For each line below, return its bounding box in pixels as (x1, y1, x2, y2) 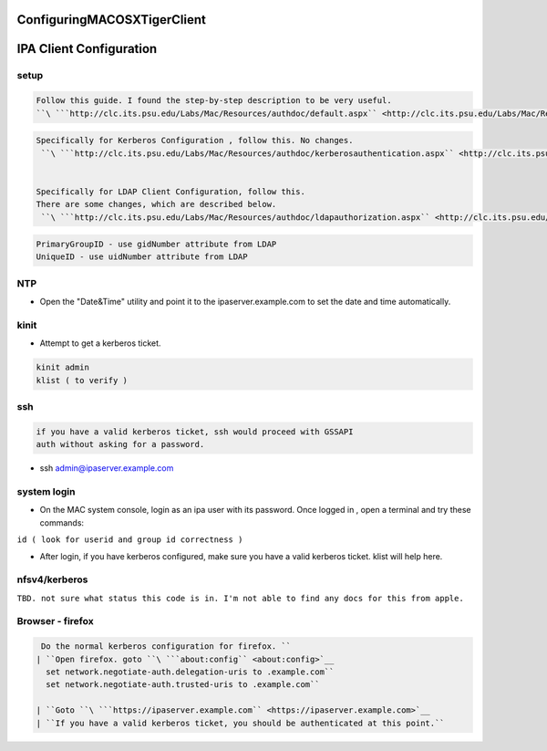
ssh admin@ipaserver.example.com (39, 463, 174, 474)
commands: (39, 516, 85, 528)
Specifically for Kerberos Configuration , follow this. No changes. (36, 135, 354, 146)
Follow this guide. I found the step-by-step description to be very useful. (36, 96, 392, 106)
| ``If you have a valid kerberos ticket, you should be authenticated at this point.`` (36, 717, 446, 728)
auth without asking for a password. (36, 439, 205, 450)
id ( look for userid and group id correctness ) (16, 535, 243, 545)
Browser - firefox (16, 615, 95, 628)
